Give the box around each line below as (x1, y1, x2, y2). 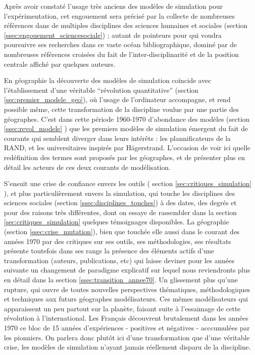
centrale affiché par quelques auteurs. (4, 58, 115, 69)
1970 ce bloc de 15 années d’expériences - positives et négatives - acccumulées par (4, 323, 250, 332)
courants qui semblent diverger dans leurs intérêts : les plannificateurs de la (4, 133, 231, 143)
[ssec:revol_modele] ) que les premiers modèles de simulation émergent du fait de (4, 123, 248, 134)
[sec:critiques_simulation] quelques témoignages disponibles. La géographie (4, 217, 229, 227)
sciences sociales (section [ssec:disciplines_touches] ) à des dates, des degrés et (4, 197, 237, 208)
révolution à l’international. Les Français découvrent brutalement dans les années (4, 313, 249, 323)
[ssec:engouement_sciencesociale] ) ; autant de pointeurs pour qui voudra (4, 29, 222, 40)
